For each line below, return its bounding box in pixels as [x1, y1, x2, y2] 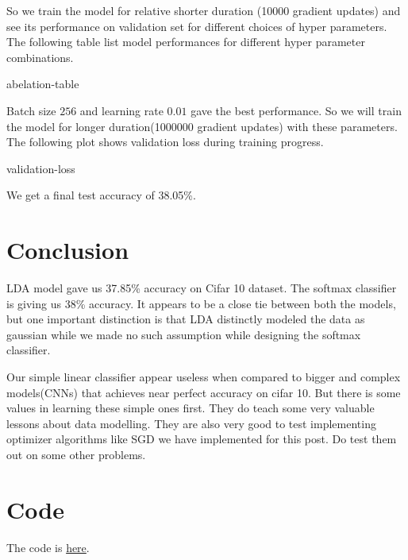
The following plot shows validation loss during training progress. [6, 133, 324, 150]
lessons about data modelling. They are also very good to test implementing [6, 415, 376, 431]
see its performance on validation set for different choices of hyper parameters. [6, 17, 387, 34]
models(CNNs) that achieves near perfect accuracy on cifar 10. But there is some [6, 384, 401, 400]
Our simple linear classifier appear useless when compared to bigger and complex [6, 369, 401, 385]
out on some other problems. [6, 446, 146, 462]
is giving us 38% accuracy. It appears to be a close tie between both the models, [6, 295, 396, 311]
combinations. [6, 48, 74, 65]
